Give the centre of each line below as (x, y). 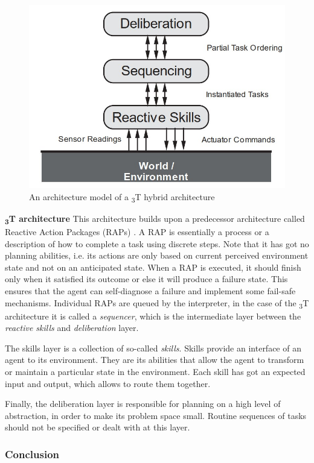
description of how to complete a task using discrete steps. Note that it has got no (157, 243)
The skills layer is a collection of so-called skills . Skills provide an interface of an (153, 348)
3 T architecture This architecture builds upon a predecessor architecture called (155, 219)
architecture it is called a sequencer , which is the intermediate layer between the (153, 316)
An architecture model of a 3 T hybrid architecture (122, 197)
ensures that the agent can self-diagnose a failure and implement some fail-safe (150, 290)
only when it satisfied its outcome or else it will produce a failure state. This (146, 279)
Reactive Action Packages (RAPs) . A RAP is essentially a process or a (137, 231)
